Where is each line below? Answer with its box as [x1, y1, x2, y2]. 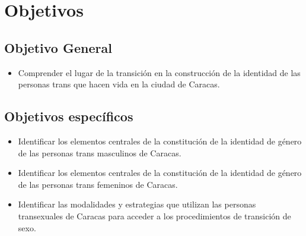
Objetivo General [4, 38, 112, 56]
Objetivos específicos [4, 107, 133, 125]
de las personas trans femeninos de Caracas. [18, 178, 178, 190]
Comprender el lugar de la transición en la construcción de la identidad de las [18, 66, 301, 78]
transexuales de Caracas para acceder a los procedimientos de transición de [18, 209, 291, 222]
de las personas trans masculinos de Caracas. [18, 146, 181, 159]
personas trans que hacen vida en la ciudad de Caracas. [18, 78, 220, 90]
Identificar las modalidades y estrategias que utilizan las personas [18, 198, 256, 210]
